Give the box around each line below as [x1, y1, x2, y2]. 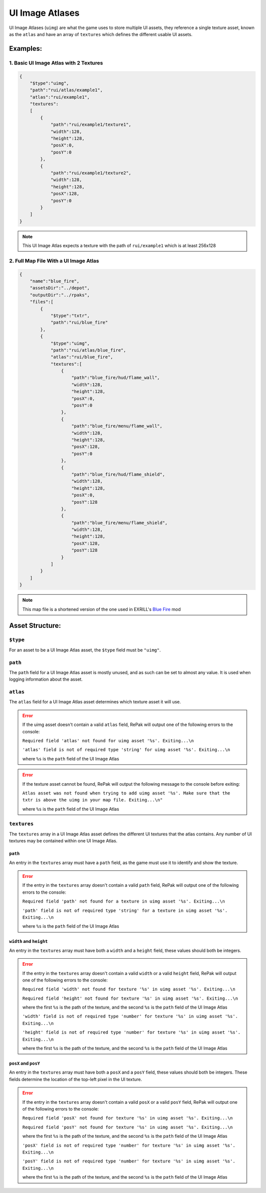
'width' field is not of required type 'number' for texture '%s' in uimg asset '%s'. [22, 1013, 238, 1019]
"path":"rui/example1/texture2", [50, 170, 132, 176]
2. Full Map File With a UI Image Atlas [9, 257, 100, 264]
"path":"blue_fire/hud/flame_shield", [71, 471, 165, 477]
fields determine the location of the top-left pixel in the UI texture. [9, 1076, 142, 1082]
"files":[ [30, 299, 54, 305]
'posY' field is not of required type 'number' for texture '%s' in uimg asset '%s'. [22, 1158, 236, 1164]
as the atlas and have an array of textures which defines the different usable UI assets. [9, 31, 193, 37]
